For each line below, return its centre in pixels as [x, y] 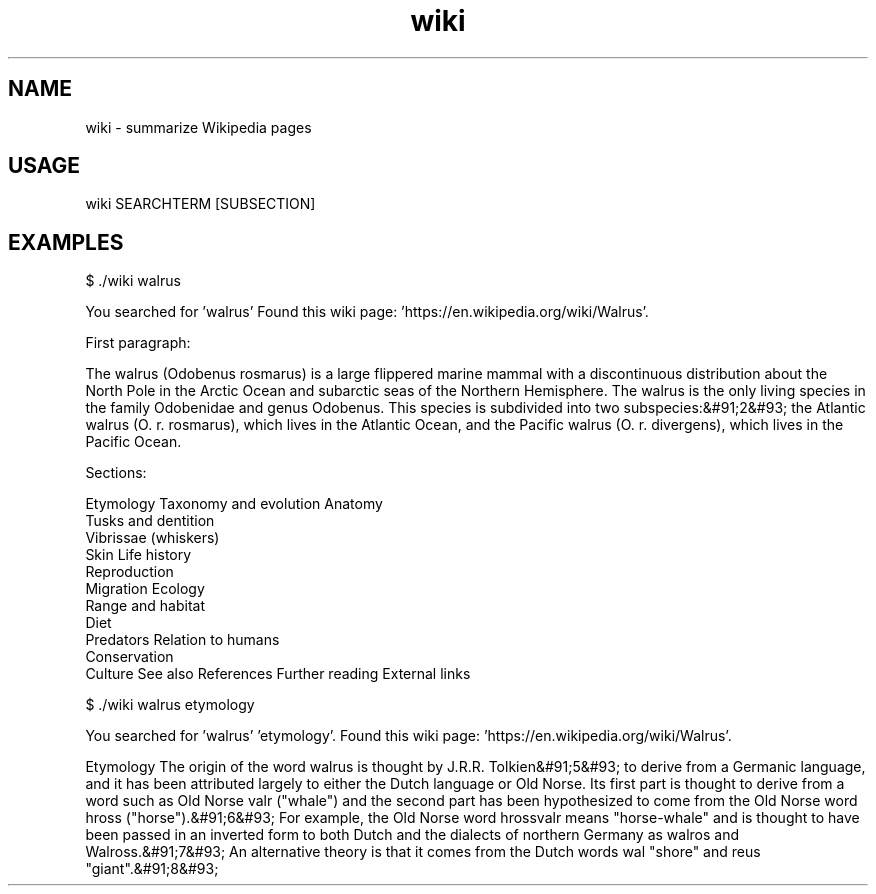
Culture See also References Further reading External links [278, 674]
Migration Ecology [145, 589]
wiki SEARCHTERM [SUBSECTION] [200, 204]
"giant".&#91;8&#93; [152, 869]
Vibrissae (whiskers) [152, 538]
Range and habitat [145, 606]
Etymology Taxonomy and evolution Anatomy [234, 504]
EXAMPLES [66, 242]
